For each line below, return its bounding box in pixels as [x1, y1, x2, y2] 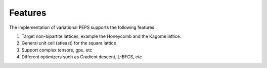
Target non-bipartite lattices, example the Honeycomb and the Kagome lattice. [21, 33, 181, 39]
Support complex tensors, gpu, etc [21, 47, 92, 53]
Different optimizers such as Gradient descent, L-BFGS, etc [21, 54, 142, 60]
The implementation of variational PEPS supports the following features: [9, 24, 156, 30]
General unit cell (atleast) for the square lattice [21, 40, 116, 46]
